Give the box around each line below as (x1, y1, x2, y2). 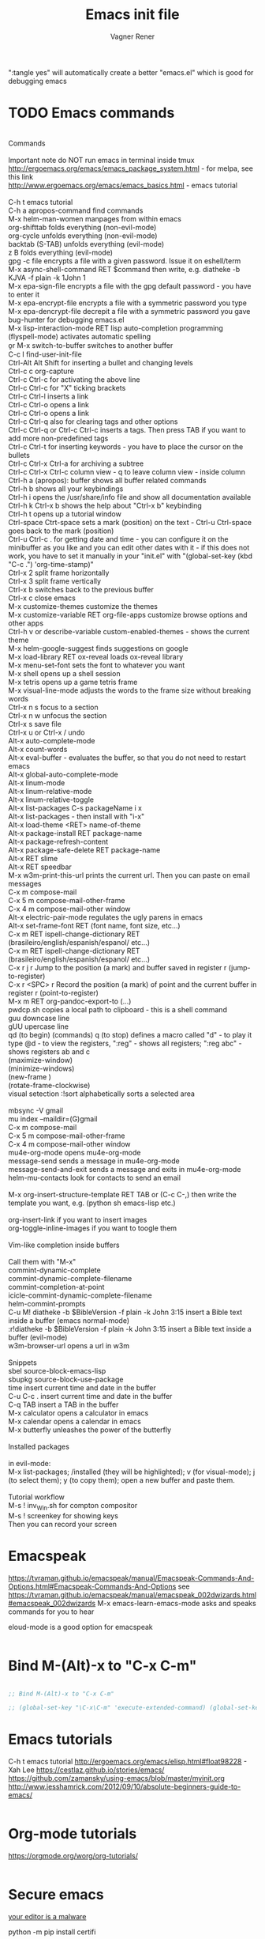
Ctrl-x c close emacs (8, 593, 77, 603)
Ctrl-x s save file (8, 719, 62, 728)
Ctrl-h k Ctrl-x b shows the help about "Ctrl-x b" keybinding (8, 501, 203, 510)
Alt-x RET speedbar (8, 862, 73, 871)
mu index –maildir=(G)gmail (8, 1113, 98, 1124)
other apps (8, 618, 44, 628)
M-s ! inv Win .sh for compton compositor (8, 1500, 138, 1512)
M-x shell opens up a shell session (8, 668, 121, 678)
